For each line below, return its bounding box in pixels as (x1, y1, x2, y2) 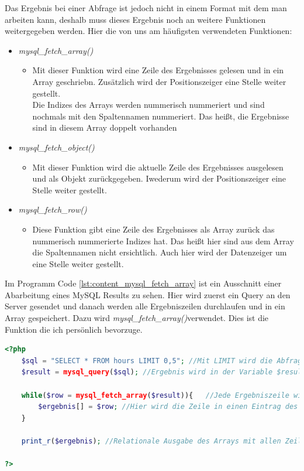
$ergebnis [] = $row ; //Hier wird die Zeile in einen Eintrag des (38, 402, 298, 411)
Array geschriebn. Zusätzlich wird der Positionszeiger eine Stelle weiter (32, 75, 286, 87)
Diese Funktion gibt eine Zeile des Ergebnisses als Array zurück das (32, 223, 275, 235)
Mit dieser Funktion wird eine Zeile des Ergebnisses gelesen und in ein (32, 64, 284, 76)
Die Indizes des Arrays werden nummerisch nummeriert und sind (32, 98, 265, 111)
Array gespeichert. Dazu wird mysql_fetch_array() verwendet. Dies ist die (5, 312, 269, 324)
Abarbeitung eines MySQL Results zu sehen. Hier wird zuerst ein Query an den (5, 288, 291, 301)
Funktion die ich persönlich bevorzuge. (5, 323, 143, 335)
